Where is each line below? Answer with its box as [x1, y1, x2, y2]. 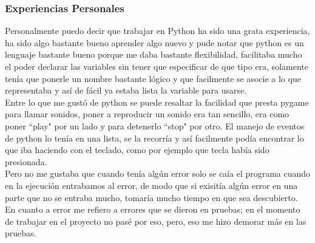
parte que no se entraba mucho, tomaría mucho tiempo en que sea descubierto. [5, 191, 298, 204]
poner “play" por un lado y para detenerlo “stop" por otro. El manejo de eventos [5, 119, 305, 132]
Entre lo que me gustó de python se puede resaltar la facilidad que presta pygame [5, 95, 309, 108]
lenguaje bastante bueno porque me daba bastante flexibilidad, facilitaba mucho [5, 48, 302, 61]
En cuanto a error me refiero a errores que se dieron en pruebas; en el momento [5, 203, 300, 216]
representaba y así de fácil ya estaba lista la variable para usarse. [5, 84, 247, 97]
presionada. [5, 155, 47, 168]
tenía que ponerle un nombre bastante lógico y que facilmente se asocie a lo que [5, 72, 301, 84]
